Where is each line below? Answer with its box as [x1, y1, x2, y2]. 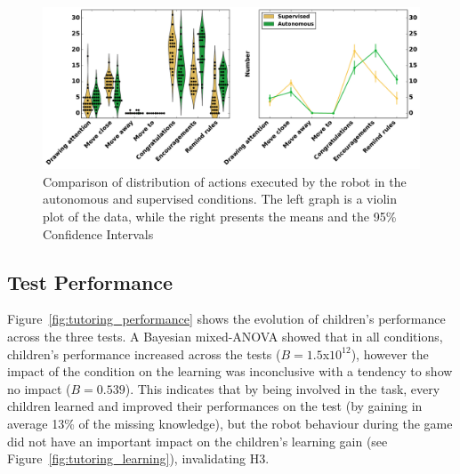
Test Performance [7, 268, 174, 295]
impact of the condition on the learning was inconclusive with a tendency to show [7, 362, 453, 381]
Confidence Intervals [43, 224, 154, 243]
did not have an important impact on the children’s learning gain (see [7, 431, 388, 450]
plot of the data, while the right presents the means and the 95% [43, 206, 397, 225]
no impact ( [7, 379, 71, 398]
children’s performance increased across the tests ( [7, 344, 281, 363]
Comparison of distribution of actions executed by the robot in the [43, 172, 407, 190]
